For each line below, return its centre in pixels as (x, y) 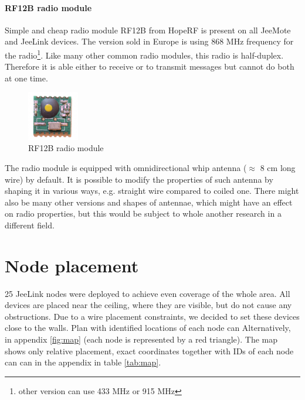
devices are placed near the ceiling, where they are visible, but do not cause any (148, 305)
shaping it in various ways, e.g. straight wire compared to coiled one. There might (152, 191)
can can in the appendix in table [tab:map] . (83, 362)
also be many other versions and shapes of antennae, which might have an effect (149, 202)
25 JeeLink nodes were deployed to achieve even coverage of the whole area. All (148, 293)
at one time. (26, 78)
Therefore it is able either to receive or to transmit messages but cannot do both (150, 66)
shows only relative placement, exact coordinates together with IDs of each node (149, 351)
